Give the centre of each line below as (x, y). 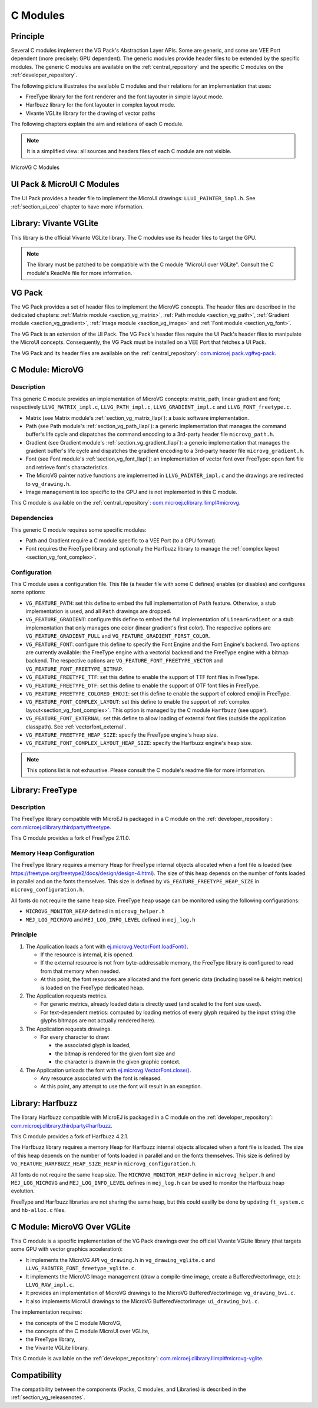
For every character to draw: (75, 1037)
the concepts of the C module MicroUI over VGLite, (88, 1331)
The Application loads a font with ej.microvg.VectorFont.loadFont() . (107, 946)
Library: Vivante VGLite (54, 223)
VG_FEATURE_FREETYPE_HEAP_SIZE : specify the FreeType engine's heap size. (122, 735)
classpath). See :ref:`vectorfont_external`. (76, 727)
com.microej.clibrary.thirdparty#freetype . (61, 827)
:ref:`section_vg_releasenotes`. (48, 1397)
